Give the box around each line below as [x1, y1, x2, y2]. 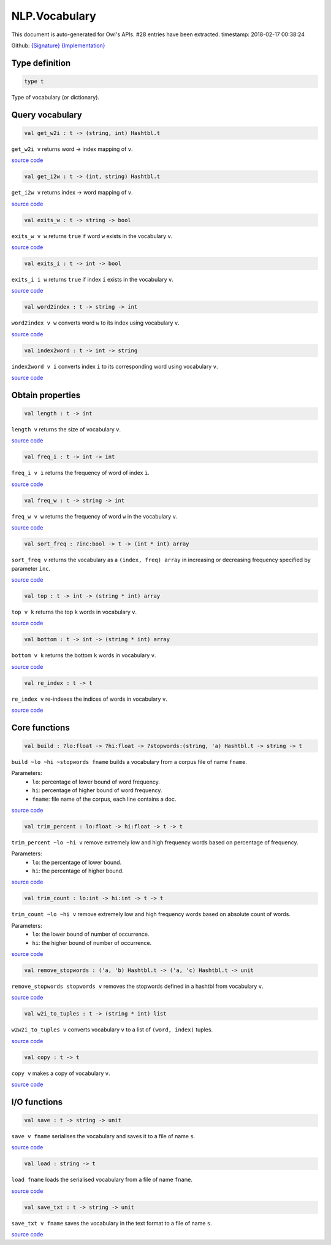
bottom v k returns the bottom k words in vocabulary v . [11, 652, 156, 659]
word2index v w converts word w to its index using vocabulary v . [11, 319, 180, 326]
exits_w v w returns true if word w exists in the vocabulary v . [11, 232, 173, 239]
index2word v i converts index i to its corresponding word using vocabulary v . [11, 363, 218, 370]
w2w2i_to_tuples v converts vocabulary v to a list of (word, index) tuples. [11, 1026, 213, 1033]
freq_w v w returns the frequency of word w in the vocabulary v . [11, 512, 178, 520]
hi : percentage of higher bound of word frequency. [32, 787, 162, 794]
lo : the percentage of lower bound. [32, 858, 122, 866]
